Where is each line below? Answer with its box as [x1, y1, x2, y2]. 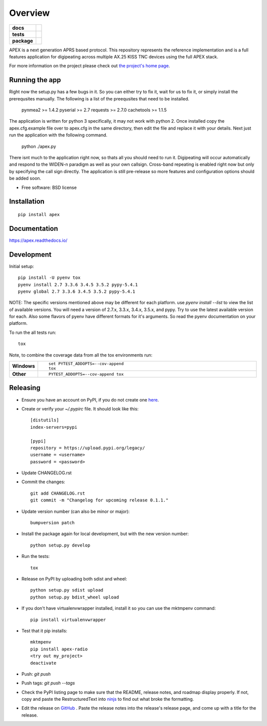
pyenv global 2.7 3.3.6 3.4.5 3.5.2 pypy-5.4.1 [18, 288, 135, 294]
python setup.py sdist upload [30, 588, 104, 593]
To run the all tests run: [9, 329, 56, 335]
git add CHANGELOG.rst [30, 490, 86, 496]
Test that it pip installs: [21, 628, 68, 634]
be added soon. [9, 176, 42, 181]
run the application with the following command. [9, 132, 108, 138]
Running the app [9, 76, 61, 84]
